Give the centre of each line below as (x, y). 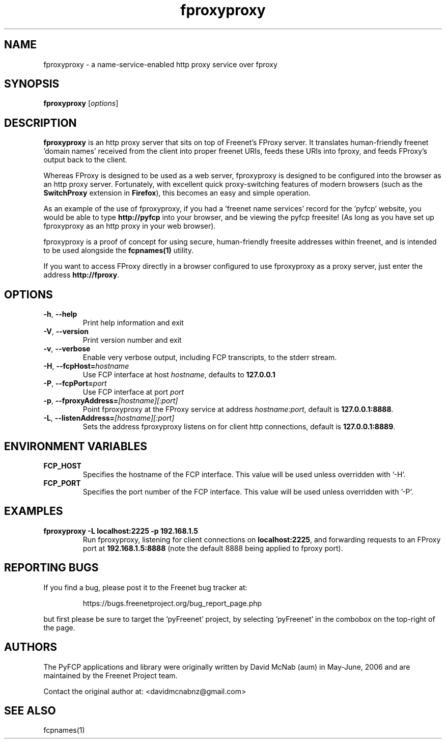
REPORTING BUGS (51, 568)
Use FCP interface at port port (133, 392)
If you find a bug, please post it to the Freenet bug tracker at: (145, 587)
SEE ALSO (30, 710)
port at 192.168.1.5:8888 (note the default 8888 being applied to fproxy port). (213, 548)
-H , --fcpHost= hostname (86, 366)
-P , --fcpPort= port (75, 383)
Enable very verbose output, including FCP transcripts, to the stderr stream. (210, 357)
